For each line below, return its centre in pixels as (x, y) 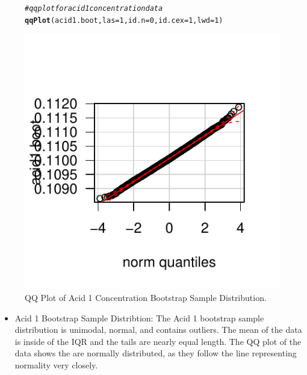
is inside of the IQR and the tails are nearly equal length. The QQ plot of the (158, 341)
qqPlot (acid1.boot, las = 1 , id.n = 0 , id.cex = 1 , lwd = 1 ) (124, 20)
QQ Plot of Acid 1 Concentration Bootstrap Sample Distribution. (146, 297)
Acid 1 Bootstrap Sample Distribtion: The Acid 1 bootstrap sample (139, 318)
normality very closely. (56, 364)
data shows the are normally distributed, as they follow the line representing (156, 353)
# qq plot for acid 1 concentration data (94, 8)
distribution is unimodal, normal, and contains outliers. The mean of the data (158, 330)
